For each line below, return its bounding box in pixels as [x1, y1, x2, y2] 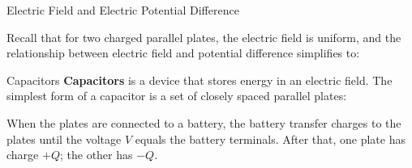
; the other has [59, 146, 133, 163]
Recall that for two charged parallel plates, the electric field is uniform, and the [6, 28, 401, 45]
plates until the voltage [6, 130, 122, 147]
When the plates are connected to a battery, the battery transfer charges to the [6, 114, 401, 131]
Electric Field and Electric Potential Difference [6, 2, 239, 18]
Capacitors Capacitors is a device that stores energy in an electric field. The [6, 71, 393, 88]
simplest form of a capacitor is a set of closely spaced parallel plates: [6, 87, 347, 104]
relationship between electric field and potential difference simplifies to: [6, 44, 360, 61]
